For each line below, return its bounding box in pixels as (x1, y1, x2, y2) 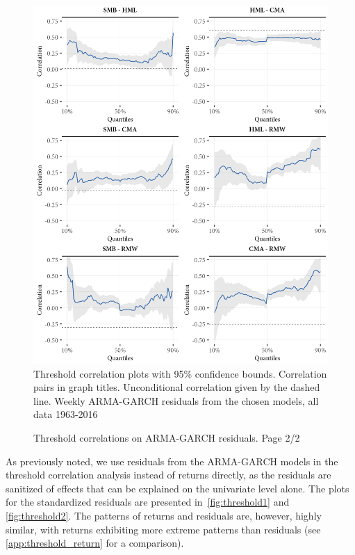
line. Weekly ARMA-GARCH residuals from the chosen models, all (33, 393, 319, 408)
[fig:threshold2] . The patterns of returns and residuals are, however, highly (6, 508, 322, 522)
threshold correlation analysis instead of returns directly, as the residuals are (6, 467, 331, 482)
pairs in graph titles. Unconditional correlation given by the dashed (33, 380, 320, 394)
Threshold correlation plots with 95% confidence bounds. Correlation (33, 366, 327, 380)
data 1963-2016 (33, 407, 98, 421)
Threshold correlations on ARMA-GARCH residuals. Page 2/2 (33, 431, 300, 444)
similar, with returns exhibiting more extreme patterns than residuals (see (6, 522, 321, 536)
